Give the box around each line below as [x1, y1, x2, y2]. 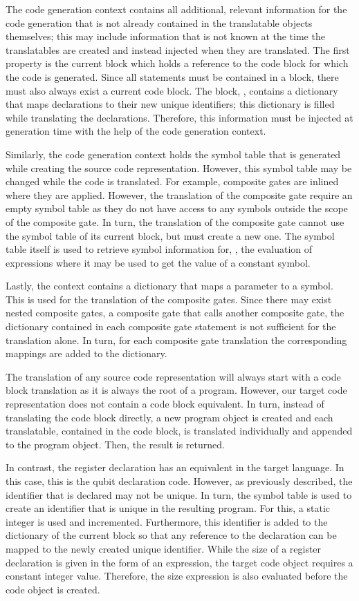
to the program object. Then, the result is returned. [6, 437, 225, 451]
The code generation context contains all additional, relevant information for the [6, 2, 347, 16]
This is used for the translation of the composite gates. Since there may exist [6, 292, 332, 306]
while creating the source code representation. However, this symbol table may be [6, 160, 352, 175]
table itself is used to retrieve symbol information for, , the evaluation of [6, 242, 313, 256]
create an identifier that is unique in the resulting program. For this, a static [6, 501, 330, 515]
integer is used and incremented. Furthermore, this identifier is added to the [6, 514, 328, 528]
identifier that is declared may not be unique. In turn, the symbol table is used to [6, 487, 352, 502]
